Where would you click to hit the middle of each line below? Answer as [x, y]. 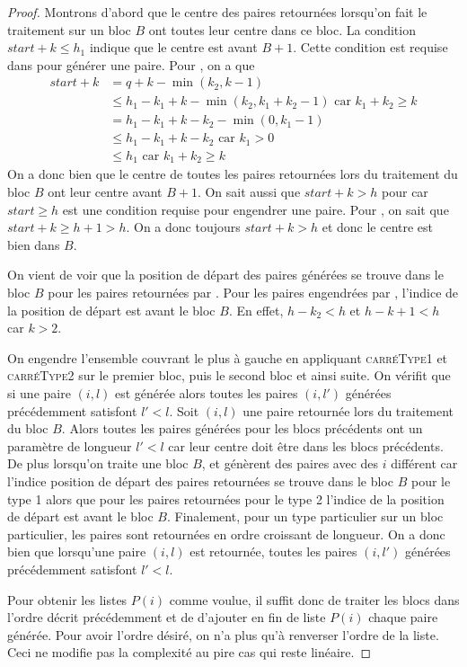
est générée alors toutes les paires [206, 392]
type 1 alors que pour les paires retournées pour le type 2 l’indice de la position [226, 498]
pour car [405, 192]
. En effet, [256, 310]
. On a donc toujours [183, 227]
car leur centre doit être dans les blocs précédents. [306, 445]
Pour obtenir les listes [67, 599]
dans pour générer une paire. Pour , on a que [131, 64]
